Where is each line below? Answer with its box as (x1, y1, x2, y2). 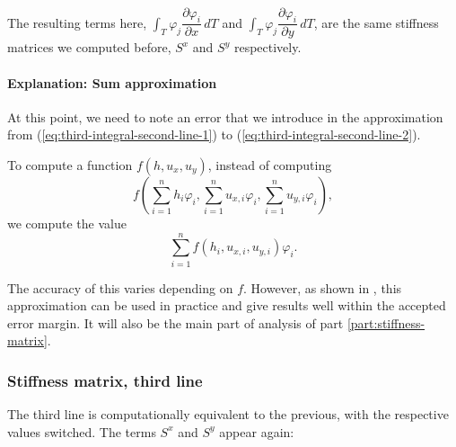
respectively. (233, 38, 302, 57)
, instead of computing (207, 155, 332, 174)
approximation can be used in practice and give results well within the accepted (7, 296, 446, 315)
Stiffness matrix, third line (7, 369, 203, 391)
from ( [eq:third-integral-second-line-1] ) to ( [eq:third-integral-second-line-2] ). (7, 125, 421, 144)
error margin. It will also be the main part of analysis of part (7, 313, 344, 332)
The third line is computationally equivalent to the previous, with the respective (7, 405, 449, 424)
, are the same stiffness (313, 13, 439, 31)
